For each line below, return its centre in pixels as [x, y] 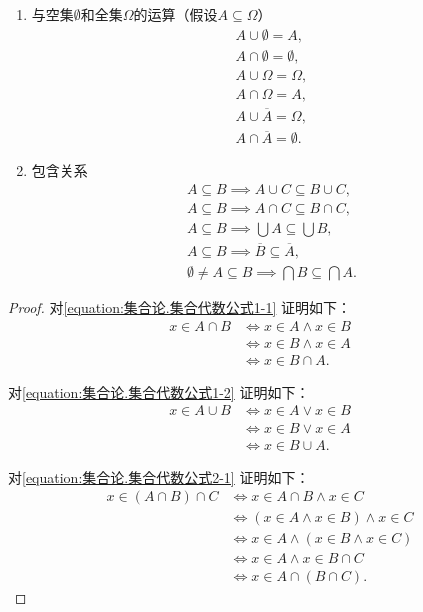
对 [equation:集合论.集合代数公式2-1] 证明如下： [159, 476]
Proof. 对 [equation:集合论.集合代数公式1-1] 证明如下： [179, 307]
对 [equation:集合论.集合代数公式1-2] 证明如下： [159, 391]
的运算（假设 [175, 14]
